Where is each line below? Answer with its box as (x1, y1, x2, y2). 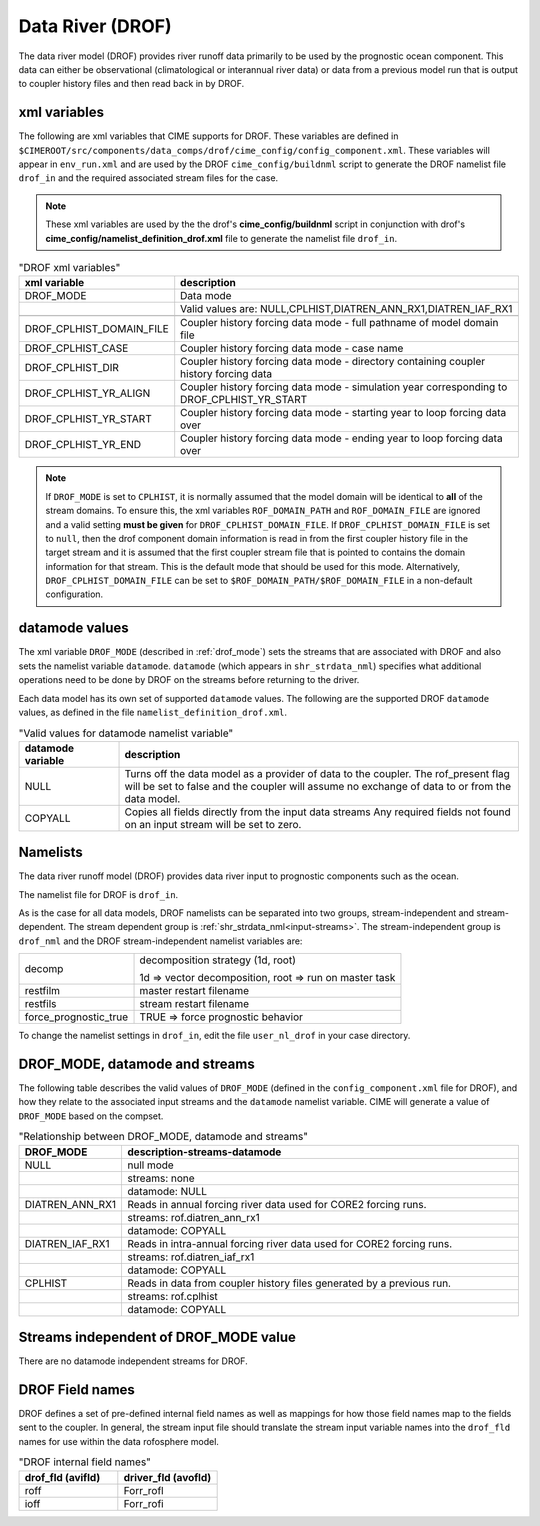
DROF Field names (18, 1381, 135, 1398)
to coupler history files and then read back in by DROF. (18, 78, 245, 90)
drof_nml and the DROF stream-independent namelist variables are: (18, 935, 303, 947)
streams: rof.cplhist (127, 1289, 219, 1303)
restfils (24, 997, 57, 1011)
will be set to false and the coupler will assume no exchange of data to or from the (124, 779, 512, 793)
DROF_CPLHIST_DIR (24, 361, 120, 375)
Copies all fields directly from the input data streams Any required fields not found (124, 805, 512, 819)
